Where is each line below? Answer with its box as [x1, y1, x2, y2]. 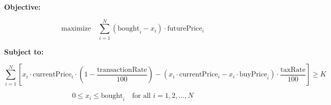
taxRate [280, 66, 305, 73]
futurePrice [167, 25, 202, 33]
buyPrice [239, 71, 268, 78]
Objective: [4, 2, 41, 12]
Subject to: [4, 46, 44, 57]
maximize [61, 25, 91, 33]
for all [132, 92, 151, 100]
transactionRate [97, 66, 147, 73]
